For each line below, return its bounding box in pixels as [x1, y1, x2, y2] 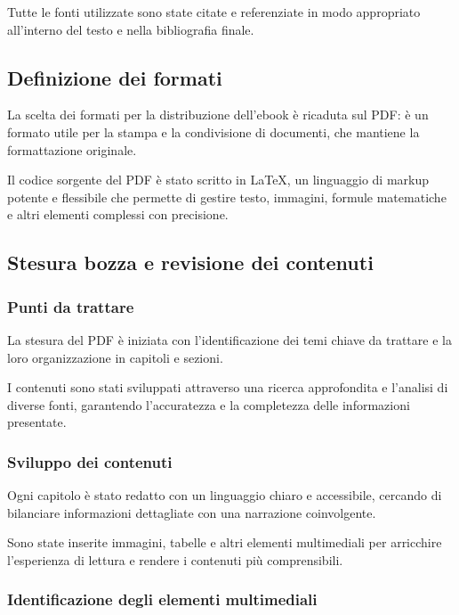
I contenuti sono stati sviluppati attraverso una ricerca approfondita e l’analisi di [7, 378, 448, 397]
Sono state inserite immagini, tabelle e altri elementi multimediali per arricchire [7, 533, 442, 552]
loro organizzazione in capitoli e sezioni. [7, 348, 223, 366]
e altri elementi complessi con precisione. [7, 205, 229, 224]
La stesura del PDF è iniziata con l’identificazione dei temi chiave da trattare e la [7, 330, 452, 348]
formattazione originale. [7, 140, 137, 159]
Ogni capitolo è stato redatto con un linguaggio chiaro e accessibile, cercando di [7, 486, 442, 504]
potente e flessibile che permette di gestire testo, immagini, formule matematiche [7, 187, 447, 206]
